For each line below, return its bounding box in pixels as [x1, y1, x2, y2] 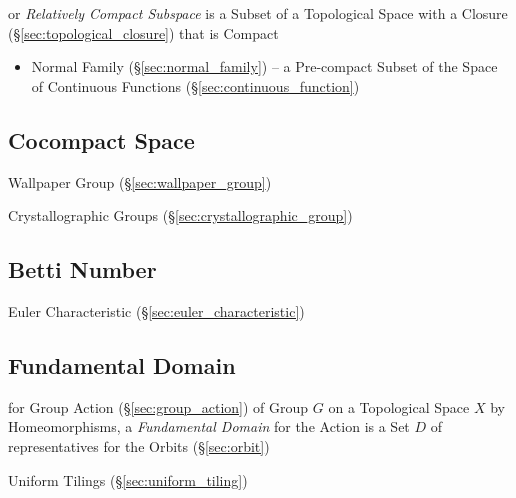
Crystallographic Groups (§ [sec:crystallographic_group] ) [8, 205, 353, 226]
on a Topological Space [328, 396, 470, 417]
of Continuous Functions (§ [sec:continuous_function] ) [31, 75, 360, 96]
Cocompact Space [8, 124, 195, 155]
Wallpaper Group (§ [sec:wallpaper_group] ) [8, 171, 272, 192]
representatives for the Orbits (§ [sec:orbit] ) [8, 435, 270, 456]
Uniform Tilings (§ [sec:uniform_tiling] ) [8, 469, 248, 490]
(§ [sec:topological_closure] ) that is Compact [8, 22, 279, 43]
